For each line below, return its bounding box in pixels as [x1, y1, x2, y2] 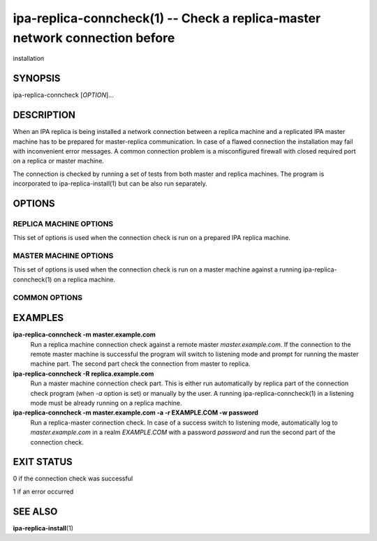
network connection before [13, 30, 175, 45]
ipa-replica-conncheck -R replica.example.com [13, 369, 154, 378]
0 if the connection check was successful [13, 475, 133, 483]
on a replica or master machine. [13, 157, 105, 165]
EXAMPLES [13, 312, 64, 324]
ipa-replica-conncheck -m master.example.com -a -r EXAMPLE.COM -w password [13, 408, 258, 417]
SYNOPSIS [13, 73, 61, 84]
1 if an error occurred [13, 487, 74, 496]
